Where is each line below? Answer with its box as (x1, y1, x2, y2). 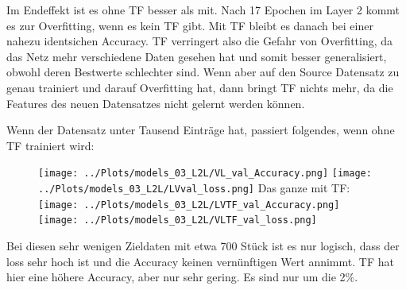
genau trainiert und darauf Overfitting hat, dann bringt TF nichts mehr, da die (6, 79, 393, 95)
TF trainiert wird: (6, 137, 95, 153)
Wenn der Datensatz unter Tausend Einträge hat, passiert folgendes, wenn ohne (6, 122, 395, 138)
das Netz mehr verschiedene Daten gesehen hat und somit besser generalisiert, (6, 48, 387, 64)
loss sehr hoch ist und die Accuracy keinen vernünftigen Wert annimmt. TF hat (6, 253, 394, 269)
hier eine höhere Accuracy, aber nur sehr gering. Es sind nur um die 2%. (6, 269, 358, 285)
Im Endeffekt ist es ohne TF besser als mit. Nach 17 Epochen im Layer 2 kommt (6, 2, 400, 17)
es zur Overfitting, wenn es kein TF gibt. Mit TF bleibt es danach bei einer (6, 17, 373, 33)
